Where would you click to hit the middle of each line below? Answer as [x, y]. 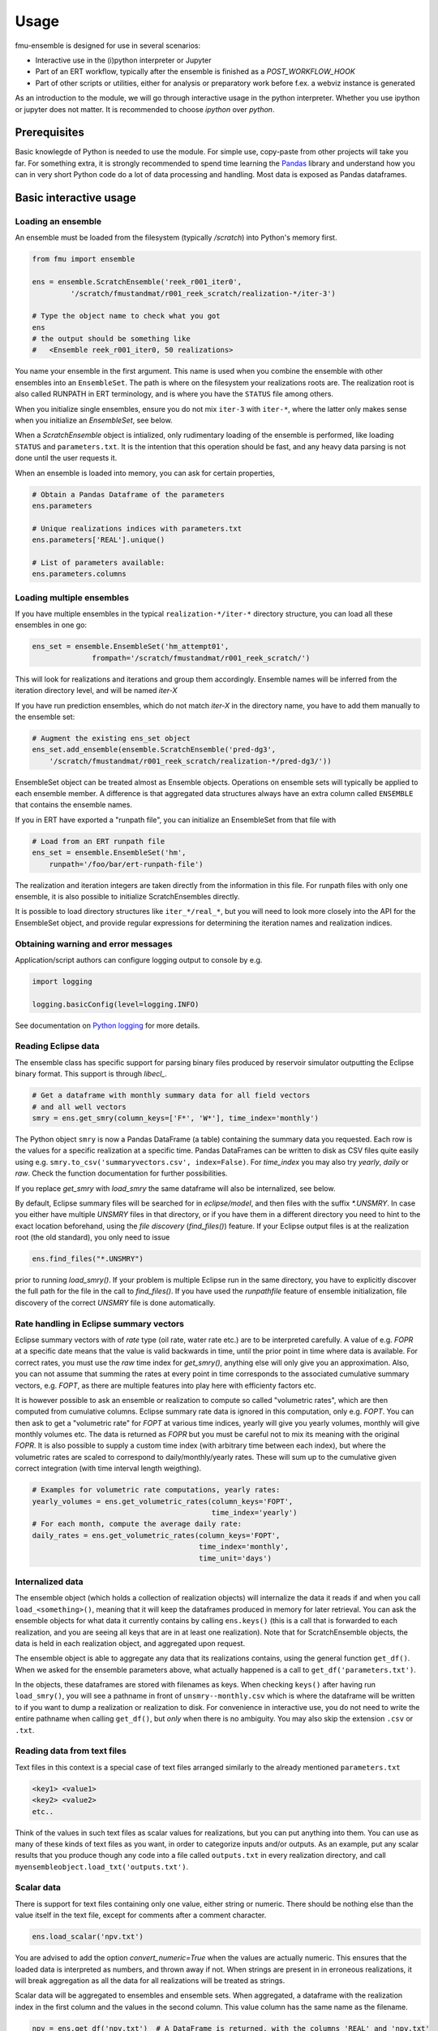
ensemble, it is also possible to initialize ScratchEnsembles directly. [127, 896]
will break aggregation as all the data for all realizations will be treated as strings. [150, 1980]
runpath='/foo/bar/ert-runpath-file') [126, 864]
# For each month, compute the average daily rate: [137, 1524]
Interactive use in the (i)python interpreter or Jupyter [123, 60]
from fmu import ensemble [84, 259]
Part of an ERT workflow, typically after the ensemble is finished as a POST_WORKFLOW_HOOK [195, 71]
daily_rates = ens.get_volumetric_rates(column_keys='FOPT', [156, 1535]
